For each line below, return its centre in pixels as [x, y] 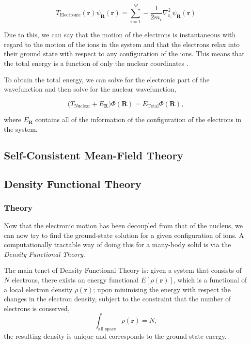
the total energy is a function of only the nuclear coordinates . [96, 63]
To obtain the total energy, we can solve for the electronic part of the [107, 79]
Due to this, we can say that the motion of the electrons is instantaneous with [120, 35]
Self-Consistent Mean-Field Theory [94, 155]
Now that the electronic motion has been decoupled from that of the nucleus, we [123, 226]
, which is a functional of [210, 280]
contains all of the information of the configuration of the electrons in [138, 119]
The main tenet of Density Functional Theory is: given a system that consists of [123, 270]
